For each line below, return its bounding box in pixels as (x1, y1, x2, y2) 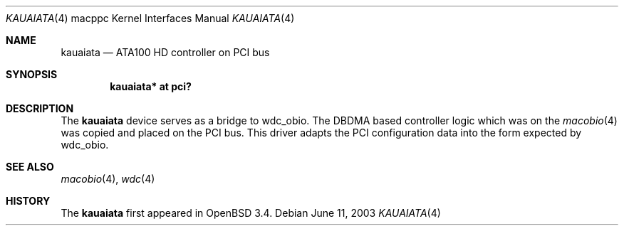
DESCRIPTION (6, 102, 74, 114)
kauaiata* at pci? (110, 80, 192, 92)
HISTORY (6, 195, 51, 207)
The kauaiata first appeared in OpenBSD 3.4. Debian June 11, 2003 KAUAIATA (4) (61, 207, 441, 219)
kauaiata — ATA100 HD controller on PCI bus (61, 46, 270, 58)
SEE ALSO (6, 161, 54, 173)
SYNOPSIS (6, 68, 58, 80)
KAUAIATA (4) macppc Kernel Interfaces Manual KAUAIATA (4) (6, 12, 295, 24)
